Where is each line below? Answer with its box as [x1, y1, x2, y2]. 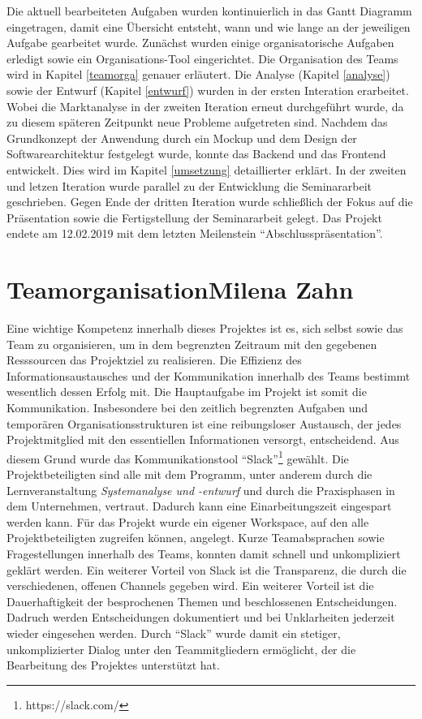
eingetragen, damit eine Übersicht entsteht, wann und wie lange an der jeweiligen [6, 18, 411, 35]
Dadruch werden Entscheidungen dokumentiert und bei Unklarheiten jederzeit [6, 609, 395, 626]
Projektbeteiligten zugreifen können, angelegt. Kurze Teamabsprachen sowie [6, 529, 385, 546]
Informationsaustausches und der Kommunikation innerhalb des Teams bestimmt [6, 367, 411, 384]
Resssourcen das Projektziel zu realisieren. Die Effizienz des [6, 351, 302, 368]
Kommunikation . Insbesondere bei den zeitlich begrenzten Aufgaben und [6, 399, 368, 415]
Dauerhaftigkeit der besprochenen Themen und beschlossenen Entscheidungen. [6, 592, 398, 609]
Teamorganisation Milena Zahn [6, 273, 354, 306]
